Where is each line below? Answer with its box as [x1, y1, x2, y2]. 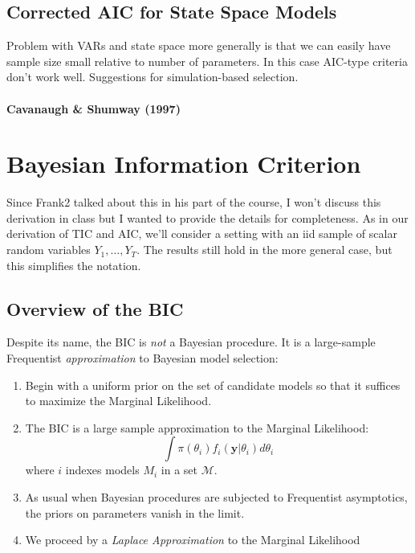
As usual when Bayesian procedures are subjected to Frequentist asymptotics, [25, 489, 408, 506]
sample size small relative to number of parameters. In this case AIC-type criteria [6, 52, 408, 69]
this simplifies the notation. [6, 256, 141, 273]
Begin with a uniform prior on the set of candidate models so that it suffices [25, 376, 401, 393]
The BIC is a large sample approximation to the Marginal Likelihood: [25, 419, 369, 436]
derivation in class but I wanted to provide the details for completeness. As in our [6, 209, 409, 226]
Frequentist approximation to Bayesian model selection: [6, 350, 279, 367]
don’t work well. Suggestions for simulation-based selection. [6, 68, 299, 85]
